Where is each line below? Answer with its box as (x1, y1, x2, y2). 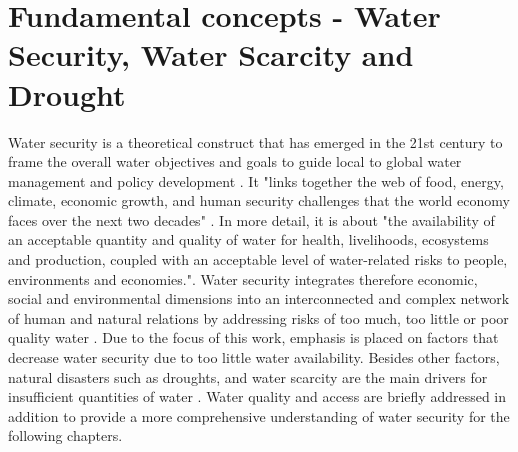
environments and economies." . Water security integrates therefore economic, (8, 268, 478, 289)
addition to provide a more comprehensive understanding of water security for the (8, 405, 510, 426)
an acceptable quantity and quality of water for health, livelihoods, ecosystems (8, 229, 489, 250)
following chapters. (8, 425, 123, 446)
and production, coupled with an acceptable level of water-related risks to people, (8, 249, 508, 270)
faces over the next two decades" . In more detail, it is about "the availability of (8, 209, 495, 230)
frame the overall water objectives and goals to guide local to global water (8, 151, 462, 172)
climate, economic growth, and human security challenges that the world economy (8, 190, 510, 211)
